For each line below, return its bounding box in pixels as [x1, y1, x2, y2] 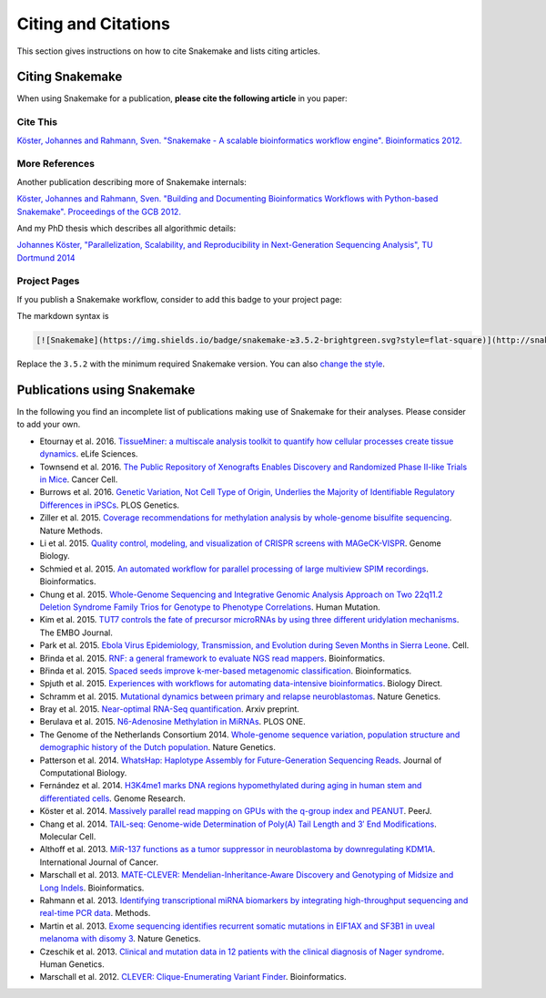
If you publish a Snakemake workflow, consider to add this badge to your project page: [16, 293, 342, 304]
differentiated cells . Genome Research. [39, 793, 186, 804]
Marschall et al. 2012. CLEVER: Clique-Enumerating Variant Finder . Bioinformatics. [39, 972, 347, 983]
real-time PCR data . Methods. [39, 908, 151, 919]
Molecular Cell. [39, 830, 96, 842]
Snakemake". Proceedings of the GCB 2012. [16, 206, 182, 217]
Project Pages [16, 274, 80, 287]
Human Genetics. [39, 958, 105, 970]
